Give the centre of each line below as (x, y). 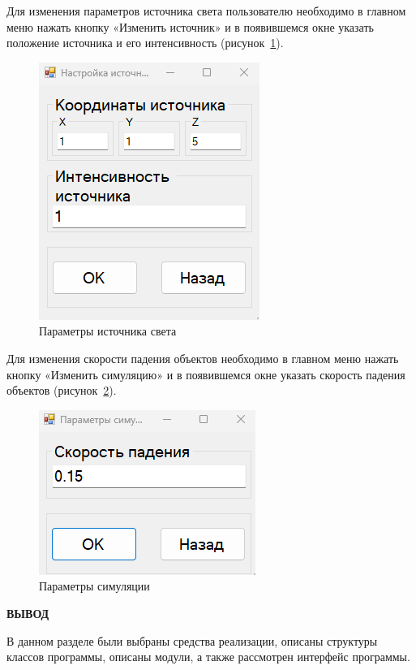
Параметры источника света (108, 331)
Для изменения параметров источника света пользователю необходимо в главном (206, 11)
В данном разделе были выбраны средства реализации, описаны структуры (192, 640)
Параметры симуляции (94, 586)
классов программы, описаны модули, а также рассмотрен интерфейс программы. (208, 657)
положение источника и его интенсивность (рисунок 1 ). (145, 43)
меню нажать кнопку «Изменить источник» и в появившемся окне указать (190, 26)
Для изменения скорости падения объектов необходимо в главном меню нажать (203, 358)
